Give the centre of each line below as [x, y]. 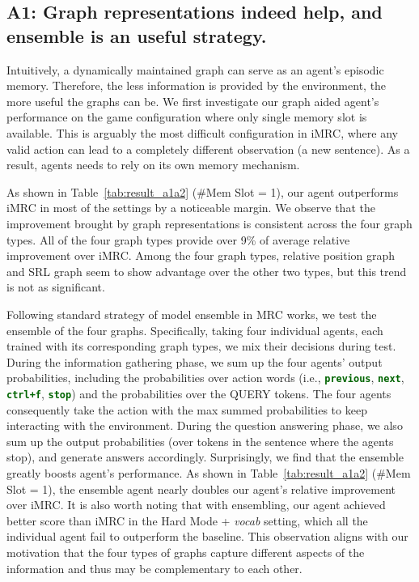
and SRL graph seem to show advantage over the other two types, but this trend [207, 271]
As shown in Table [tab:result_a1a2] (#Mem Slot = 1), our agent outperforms [203, 191]
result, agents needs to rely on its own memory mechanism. [153, 165]
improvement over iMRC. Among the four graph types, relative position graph [201, 255]
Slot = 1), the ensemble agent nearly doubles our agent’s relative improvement [201, 489]
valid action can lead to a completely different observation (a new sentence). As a [208, 149]
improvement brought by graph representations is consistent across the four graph [209, 223]
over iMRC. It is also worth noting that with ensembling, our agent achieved [196, 505]
